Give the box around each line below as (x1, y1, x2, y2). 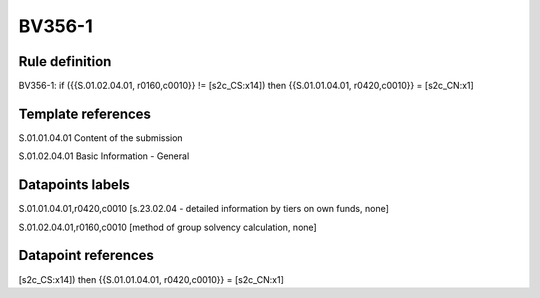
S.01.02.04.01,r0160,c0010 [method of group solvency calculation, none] (18, 221, 317, 233)
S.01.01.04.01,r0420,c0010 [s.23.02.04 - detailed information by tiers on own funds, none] (18, 203, 390, 215)
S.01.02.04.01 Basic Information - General (18, 150, 190, 162)
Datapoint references (18, 247, 155, 264)
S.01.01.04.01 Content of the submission (18, 131, 184, 144)
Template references (18, 105, 152, 122)
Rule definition (18, 53, 112, 70)
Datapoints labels (18, 176, 130, 194)
